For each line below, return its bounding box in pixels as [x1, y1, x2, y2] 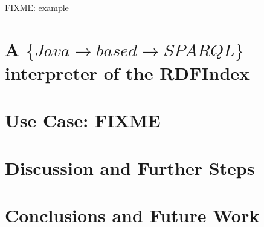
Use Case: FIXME [5, 108, 161, 133]
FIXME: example [5, 1, 69, 13]
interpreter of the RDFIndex [5, 60, 250, 85]
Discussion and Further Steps [5, 155, 255, 180]
